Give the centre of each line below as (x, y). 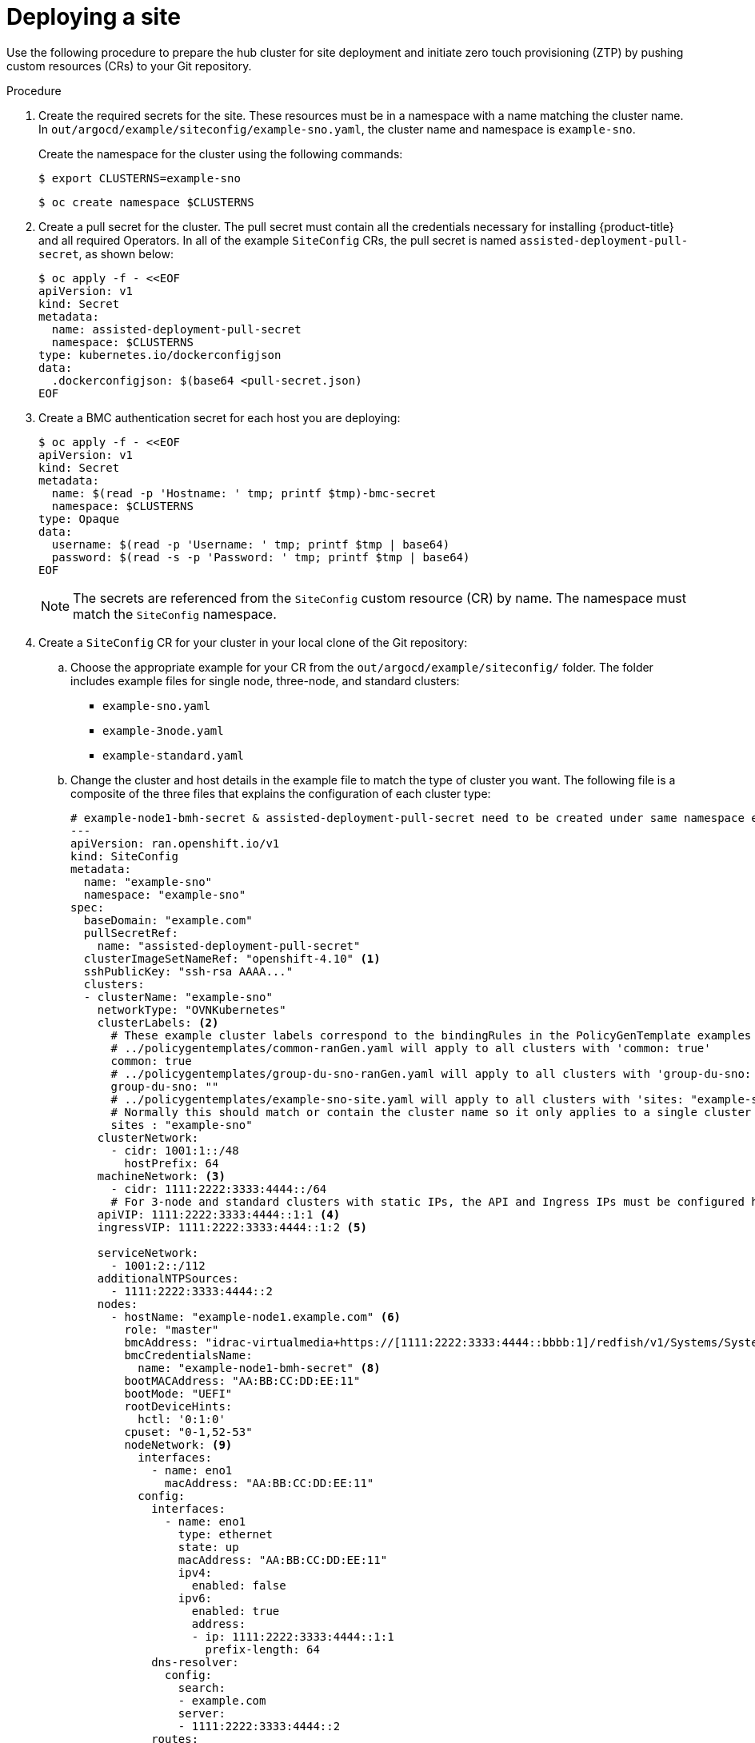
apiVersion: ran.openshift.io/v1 (175, 843)
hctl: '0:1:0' (182, 1419)
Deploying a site (94, 17)
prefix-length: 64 (262, 1649)
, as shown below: (126, 253)
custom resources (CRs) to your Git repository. (129, 66)
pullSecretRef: (131, 933)
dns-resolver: (195, 1662)
